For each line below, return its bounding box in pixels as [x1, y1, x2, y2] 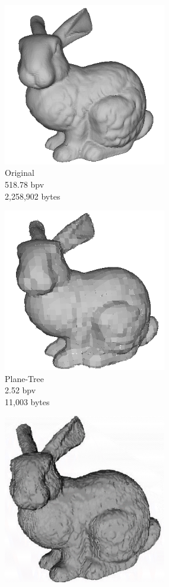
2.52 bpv [5, 384, 36, 396]
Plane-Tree [5, 372, 44, 384]
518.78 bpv [5, 178, 44, 190]
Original [5, 166, 34, 179]
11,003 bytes [5, 395, 50, 408]
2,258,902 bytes [5, 190, 60, 202]
